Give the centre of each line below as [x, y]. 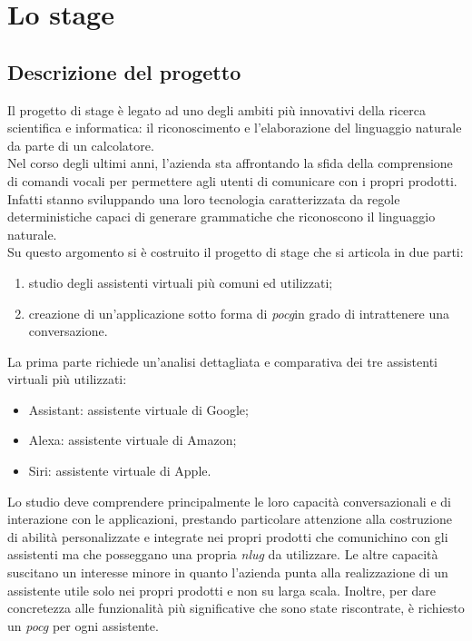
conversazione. [68, 331]
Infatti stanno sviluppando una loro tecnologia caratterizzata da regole [204, 198]
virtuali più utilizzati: [67, 379]
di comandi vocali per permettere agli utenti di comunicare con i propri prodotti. [232, 180]
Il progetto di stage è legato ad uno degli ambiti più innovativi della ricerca [217, 109]
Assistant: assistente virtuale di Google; [138, 409]
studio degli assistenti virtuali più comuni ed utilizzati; [181, 282]
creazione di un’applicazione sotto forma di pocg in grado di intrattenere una [239, 313]
